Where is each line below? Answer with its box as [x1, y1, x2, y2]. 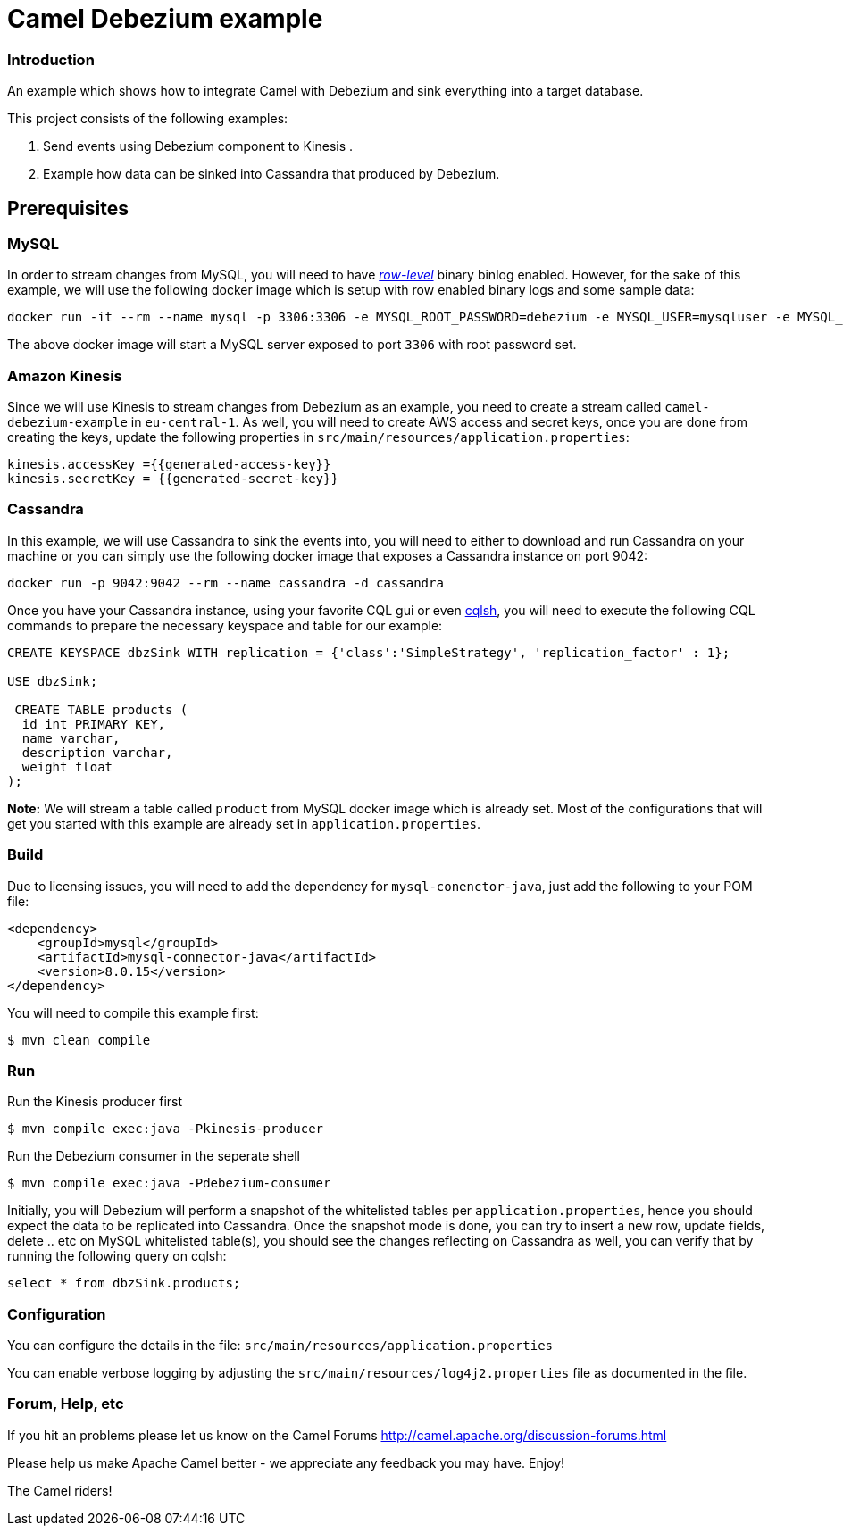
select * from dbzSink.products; [7, 1276, 241, 1291]
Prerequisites [7, 196, 129, 220]
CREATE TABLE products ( [14, 702, 188, 717]
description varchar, [21, 745, 173, 760]
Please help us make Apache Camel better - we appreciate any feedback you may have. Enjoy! [7, 1454, 565, 1471]
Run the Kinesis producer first [7, 1094, 183, 1110]
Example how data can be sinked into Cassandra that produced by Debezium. [43, 166, 500, 182]
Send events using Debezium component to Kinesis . [43, 138, 354, 154]
